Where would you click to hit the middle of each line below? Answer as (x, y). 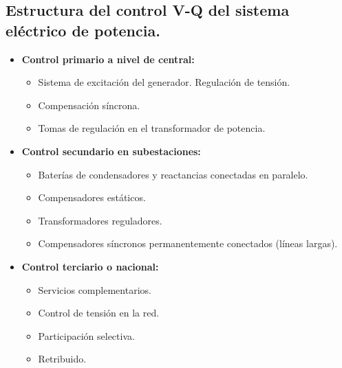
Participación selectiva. (86, 335)
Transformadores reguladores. (100, 220)
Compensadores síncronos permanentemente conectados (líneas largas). (188, 243)
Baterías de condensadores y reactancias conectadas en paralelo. (173, 174)
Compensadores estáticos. (92, 197)
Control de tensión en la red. (99, 313)
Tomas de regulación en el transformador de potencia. (152, 128)
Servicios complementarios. (95, 289)
